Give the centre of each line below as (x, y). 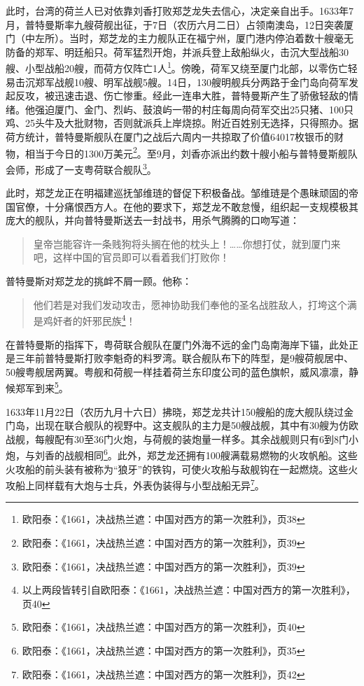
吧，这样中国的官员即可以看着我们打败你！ (131, 257)
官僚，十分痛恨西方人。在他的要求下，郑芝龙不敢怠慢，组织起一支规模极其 (187, 206)
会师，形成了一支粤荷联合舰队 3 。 (81, 168)
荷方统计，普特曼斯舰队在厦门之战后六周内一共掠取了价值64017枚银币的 (170, 136)
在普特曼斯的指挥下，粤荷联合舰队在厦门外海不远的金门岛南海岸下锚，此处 (177, 344)
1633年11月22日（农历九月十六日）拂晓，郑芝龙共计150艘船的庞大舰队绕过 (175, 411)
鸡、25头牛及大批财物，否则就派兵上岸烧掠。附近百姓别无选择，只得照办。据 (182, 123)
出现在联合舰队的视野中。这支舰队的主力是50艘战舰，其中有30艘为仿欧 (196, 425)
